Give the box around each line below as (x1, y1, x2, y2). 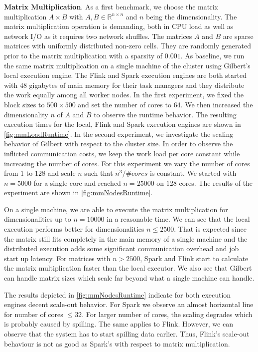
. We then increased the (180, 99, 253, 109)
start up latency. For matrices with (4, 253, 111, 263)
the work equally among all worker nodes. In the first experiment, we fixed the (4, 89, 244, 100)
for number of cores (4, 309, 63, 319)
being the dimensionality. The (146, 11, 237, 21)
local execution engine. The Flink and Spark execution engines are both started (4, 70, 247, 80)
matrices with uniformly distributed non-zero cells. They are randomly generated (4, 40, 251, 51)
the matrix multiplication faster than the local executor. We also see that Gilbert (4, 263, 252, 273)
